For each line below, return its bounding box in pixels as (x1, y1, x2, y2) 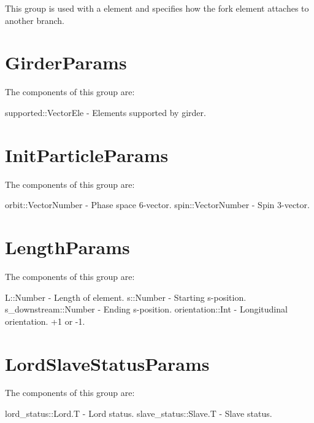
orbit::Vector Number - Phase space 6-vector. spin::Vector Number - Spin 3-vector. (5, 198, 310, 211)
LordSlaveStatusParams (5, 351, 210, 376)
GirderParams (5, 50, 127, 75)
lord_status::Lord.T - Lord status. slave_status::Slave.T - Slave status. (5, 407, 272, 420)
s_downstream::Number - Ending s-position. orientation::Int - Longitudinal (5, 303, 288, 316)
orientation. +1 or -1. (5, 314, 85, 327)
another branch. (5, 14, 64, 26)
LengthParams (5, 235, 130, 259)
